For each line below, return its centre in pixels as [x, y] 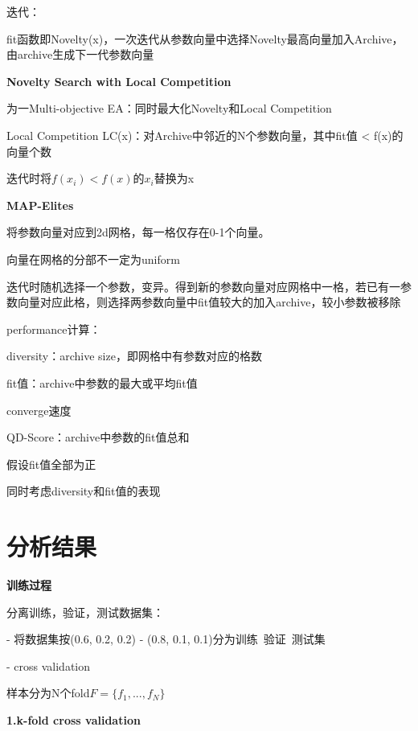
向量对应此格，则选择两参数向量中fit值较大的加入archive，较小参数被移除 [209, 302]
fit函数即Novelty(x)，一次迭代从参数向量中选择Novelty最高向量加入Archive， [205, 38]
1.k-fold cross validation [74, 719]
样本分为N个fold [48, 693]
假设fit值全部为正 [51, 464]
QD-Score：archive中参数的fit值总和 [98, 437]
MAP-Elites [40, 205]
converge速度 [39, 410]
